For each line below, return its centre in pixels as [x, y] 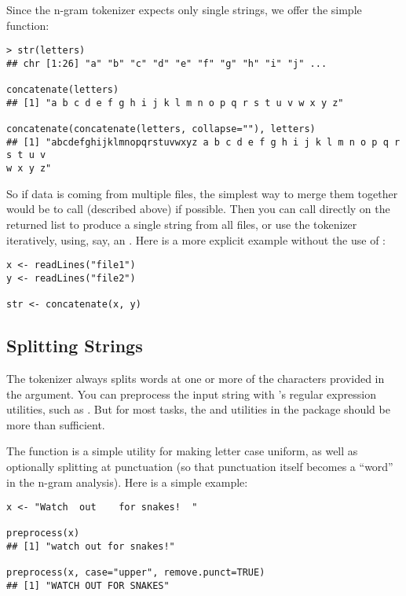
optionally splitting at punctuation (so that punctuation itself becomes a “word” [200, 466]
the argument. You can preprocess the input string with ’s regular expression [191, 394]
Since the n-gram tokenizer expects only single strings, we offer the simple [184, 9]
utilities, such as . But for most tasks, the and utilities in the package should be [198, 409]
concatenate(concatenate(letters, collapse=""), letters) [161, 129]
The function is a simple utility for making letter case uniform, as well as [182, 451]
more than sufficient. [56, 424]
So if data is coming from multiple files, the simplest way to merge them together [202, 193]
